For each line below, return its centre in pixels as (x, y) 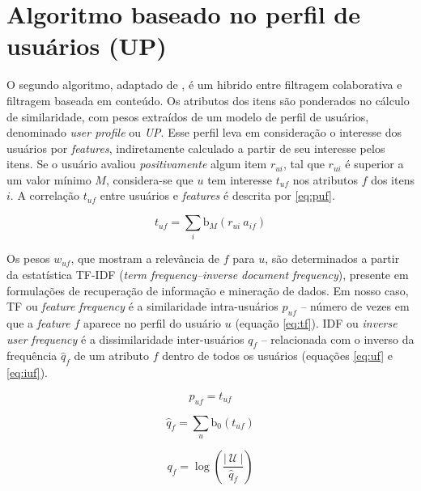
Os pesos (28, 258)
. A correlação (45, 195)
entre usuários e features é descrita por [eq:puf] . (217, 195)
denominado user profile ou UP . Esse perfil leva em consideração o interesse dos (204, 132)
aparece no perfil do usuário (152, 322)
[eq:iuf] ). (27, 372)
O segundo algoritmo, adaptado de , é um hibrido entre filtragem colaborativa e (204, 85)
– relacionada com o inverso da (338, 339)
